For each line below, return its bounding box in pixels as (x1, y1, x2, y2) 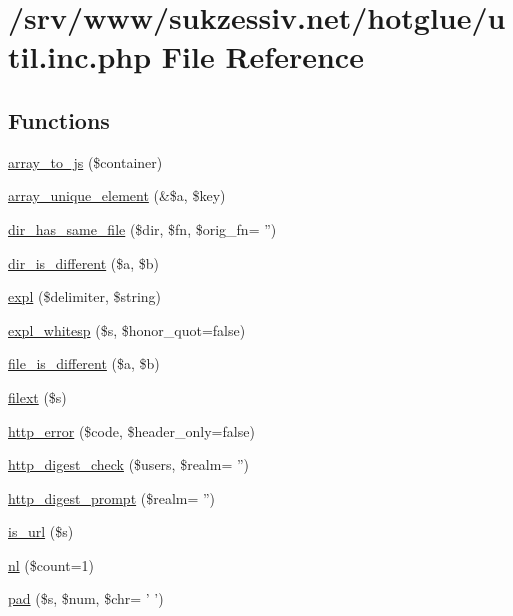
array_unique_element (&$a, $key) (8, 185, 226, 206)
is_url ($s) (8, 521, 74, 542)
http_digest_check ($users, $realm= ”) (8, 454, 250, 475)
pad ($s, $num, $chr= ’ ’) (8, 588, 164, 609)
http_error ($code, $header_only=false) (8, 420, 255, 441)
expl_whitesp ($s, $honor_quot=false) (8, 319, 246, 340)
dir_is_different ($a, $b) (8, 252, 160, 273)
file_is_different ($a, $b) (8, 353, 160, 374)
